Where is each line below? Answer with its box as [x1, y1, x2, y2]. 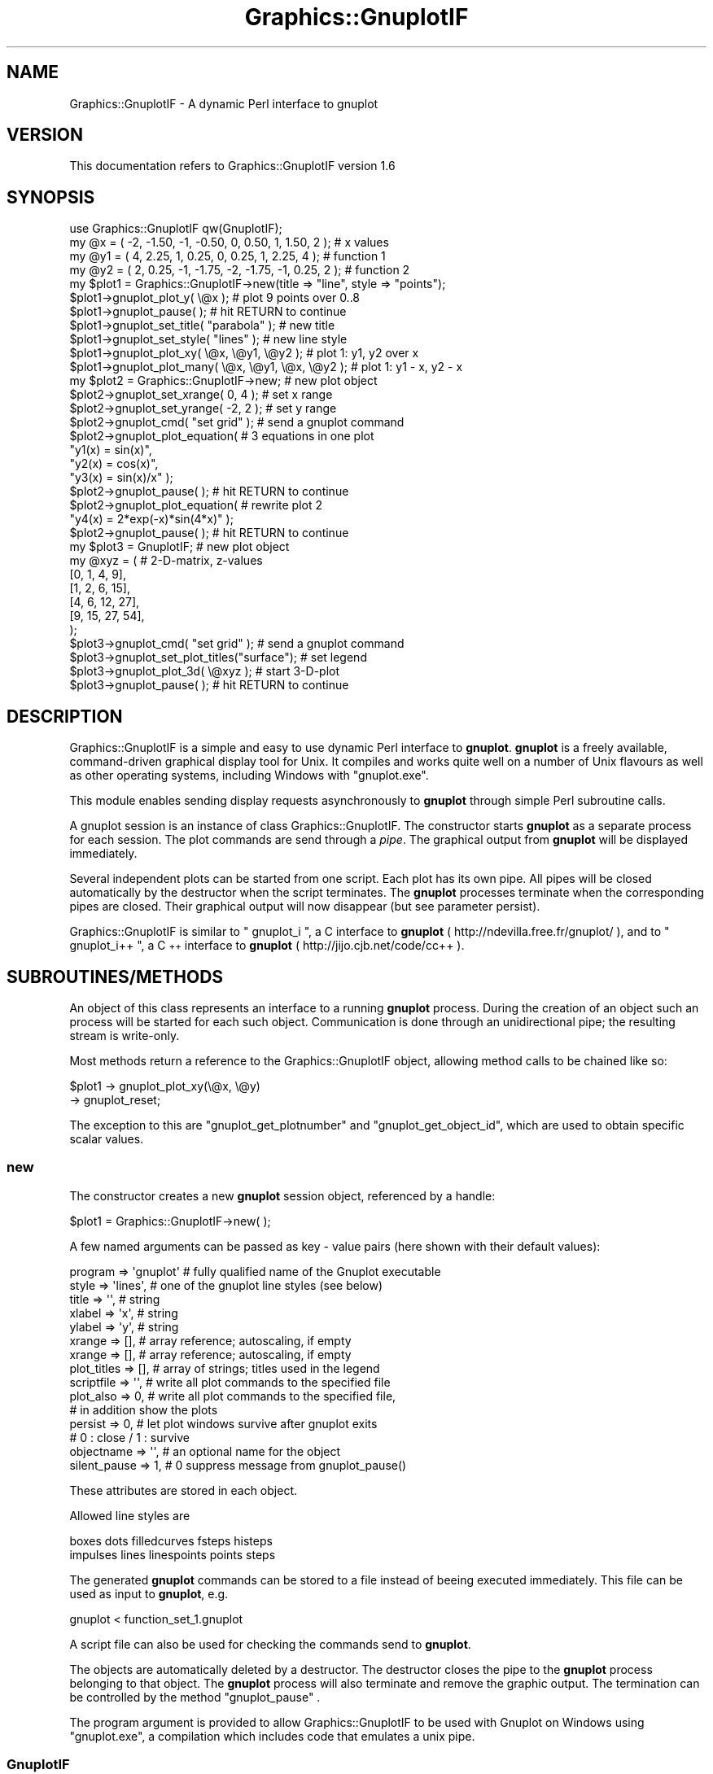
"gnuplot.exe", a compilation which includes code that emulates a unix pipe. [69, 1728, 475, 1743]
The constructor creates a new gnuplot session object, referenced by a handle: [69, 1188, 496, 1203]
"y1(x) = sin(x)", [69, 443, 152, 457]
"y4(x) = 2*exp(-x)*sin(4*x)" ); [69, 512, 234, 527]
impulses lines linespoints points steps [69, 1547, 276, 1562]
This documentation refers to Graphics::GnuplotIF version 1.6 [69, 159, 396, 173]
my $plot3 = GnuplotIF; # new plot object [69, 540, 290, 554]
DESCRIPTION [7, 706, 123, 727]
